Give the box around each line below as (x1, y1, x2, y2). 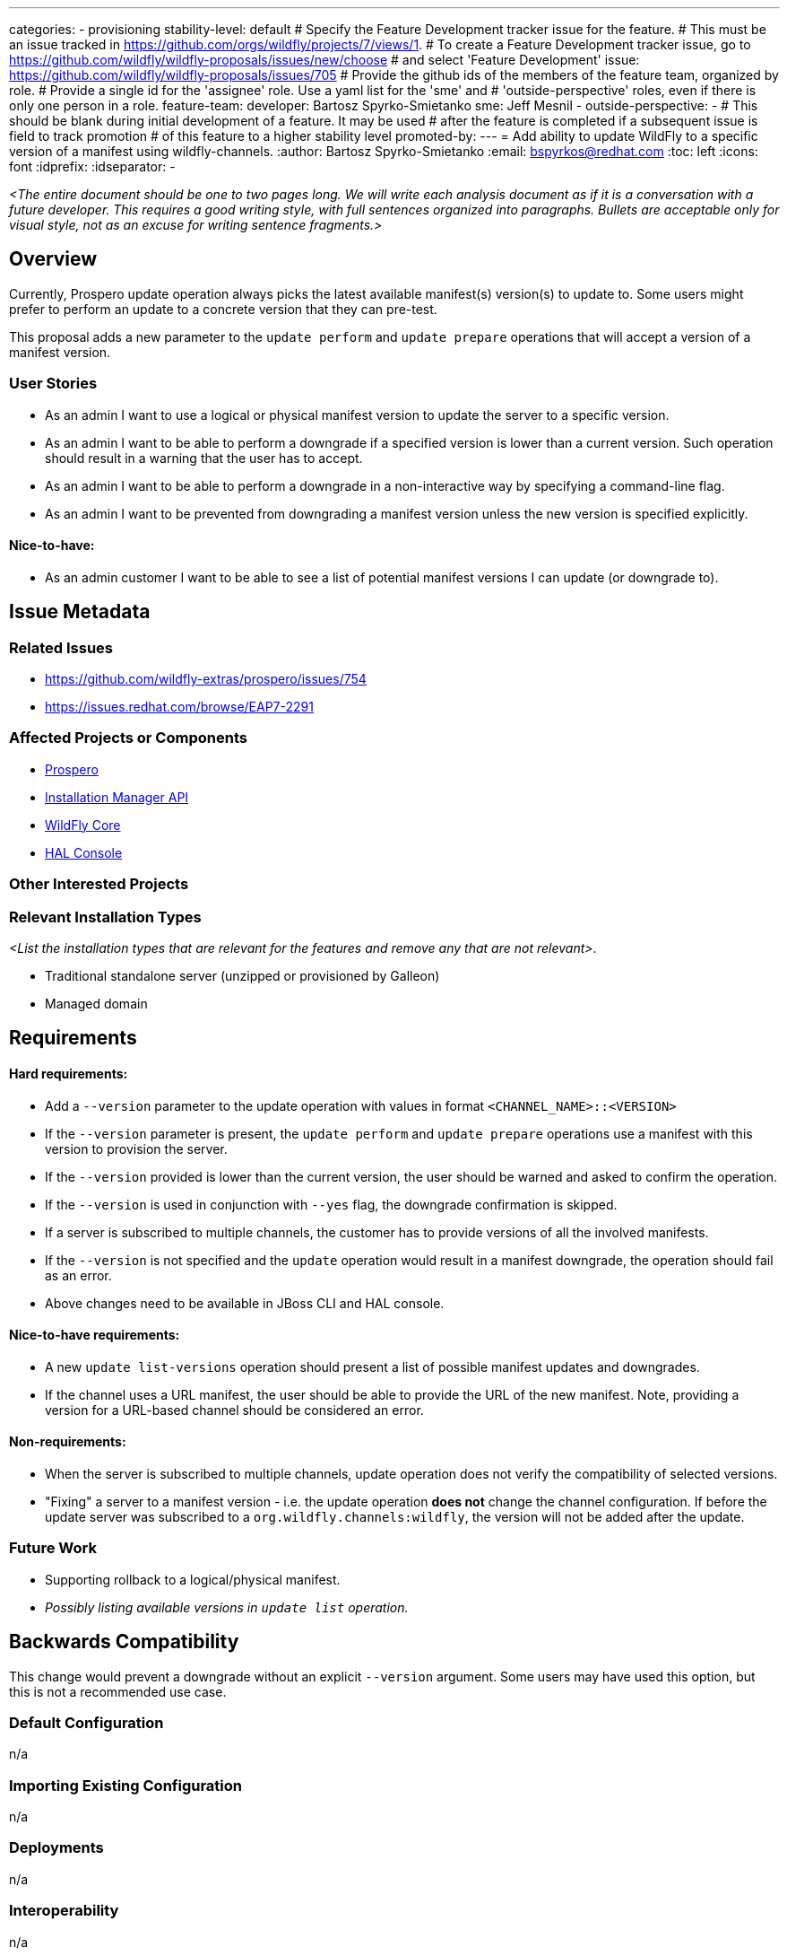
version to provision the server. (45, 1140, 228, 1157)
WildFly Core (45, 816, 121, 833)
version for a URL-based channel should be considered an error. (45, 1402, 424, 1418)
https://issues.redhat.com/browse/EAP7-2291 (45, 699, 314, 715)
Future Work (9, 1539, 97, 1558)
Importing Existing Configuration (9, 1776, 243, 1794)
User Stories (9, 374, 98, 393)
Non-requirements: (9, 1434, 126, 1450)
